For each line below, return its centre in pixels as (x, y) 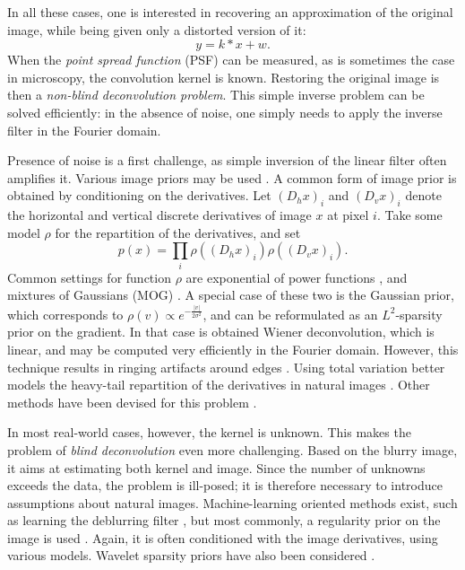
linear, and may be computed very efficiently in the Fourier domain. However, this (233, 349)
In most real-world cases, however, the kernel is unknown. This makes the (209, 432)
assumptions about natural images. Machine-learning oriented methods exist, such (232, 502)
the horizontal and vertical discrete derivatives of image (159, 215)
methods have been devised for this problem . (132, 402)
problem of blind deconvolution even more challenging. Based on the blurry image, (232, 449)
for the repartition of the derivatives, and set (178, 232)
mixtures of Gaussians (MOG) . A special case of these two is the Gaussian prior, (231, 295)
